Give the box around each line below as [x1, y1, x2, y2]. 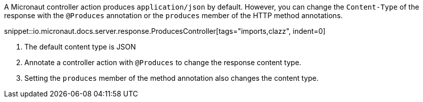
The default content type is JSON [24, 42, 136, 51]
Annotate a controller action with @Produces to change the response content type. [24, 58, 301, 67]
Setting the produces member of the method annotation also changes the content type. [24, 74, 319, 82]
